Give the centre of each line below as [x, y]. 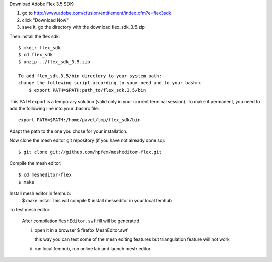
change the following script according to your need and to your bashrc [110, 83]
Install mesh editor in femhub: [40, 193]
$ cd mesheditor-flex [45, 175]
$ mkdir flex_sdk [40, 48]
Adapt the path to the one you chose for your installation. [69, 131]
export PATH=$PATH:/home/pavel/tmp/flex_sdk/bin [79, 120]
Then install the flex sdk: [35, 36]
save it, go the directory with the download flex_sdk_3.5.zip [83, 27]
